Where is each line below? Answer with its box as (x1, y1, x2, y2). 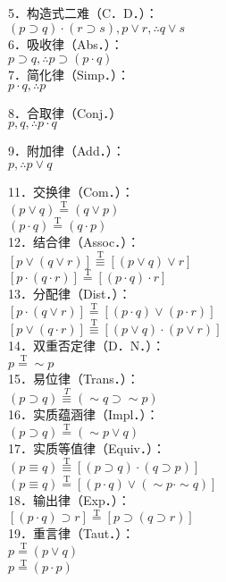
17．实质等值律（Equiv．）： (8, 438, 165, 457)
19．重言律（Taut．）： (8, 524, 135, 543)
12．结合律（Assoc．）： (8, 232, 140, 250)
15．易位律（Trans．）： (8, 368, 139, 387)
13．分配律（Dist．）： (8, 284, 131, 303)
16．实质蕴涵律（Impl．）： (8, 404, 159, 423)
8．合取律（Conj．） (8, 103, 122, 122)
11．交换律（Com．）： (8, 181, 134, 200)
